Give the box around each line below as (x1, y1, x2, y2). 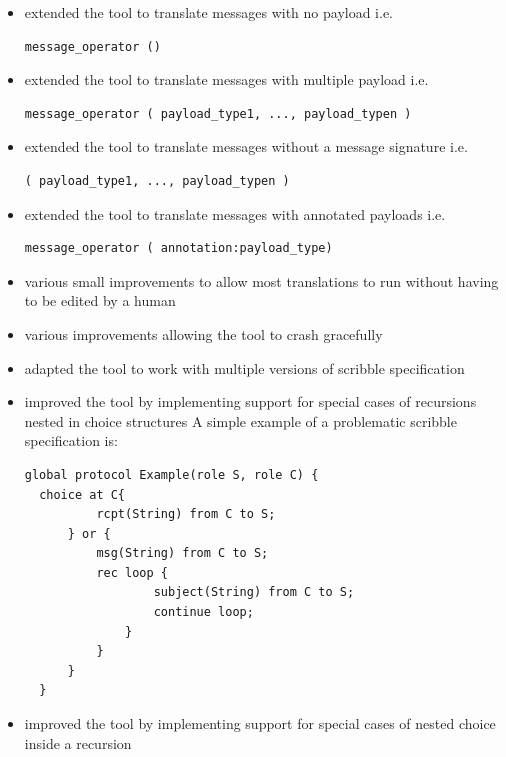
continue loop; (153, 605, 254, 620)
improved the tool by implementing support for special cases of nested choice (24, 713, 496, 734)
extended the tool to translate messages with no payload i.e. (24, 2, 394, 22)
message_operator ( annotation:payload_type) (24, 241, 333, 256)
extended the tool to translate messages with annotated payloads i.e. (24, 203, 446, 224)
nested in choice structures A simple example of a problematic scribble (24, 410, 457, 431)
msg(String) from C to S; (96, 546, 269, 561)
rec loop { (96, 565, 168, 580)
